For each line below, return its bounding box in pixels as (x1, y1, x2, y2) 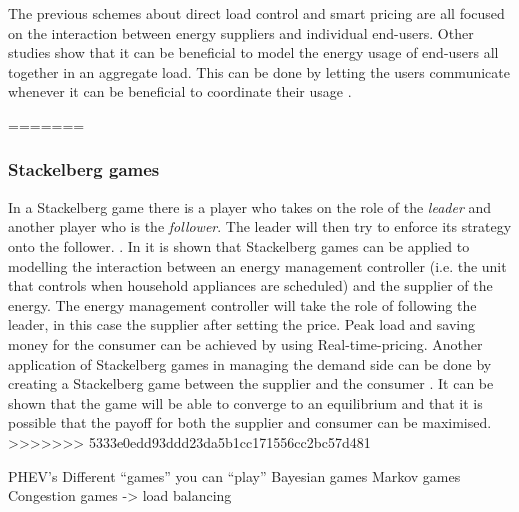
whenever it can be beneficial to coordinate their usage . (8, 81, 352, 102)
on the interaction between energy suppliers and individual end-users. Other (8, 22, 474, 43)
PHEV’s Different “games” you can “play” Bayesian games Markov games (8, 465, 461, 486)
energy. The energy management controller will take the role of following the (8, 294, 477, 315)
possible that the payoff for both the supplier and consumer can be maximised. (8, 412, 492, 433)
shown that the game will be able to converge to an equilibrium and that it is (8, 392, 483, 413)
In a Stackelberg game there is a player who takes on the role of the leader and (8, 196, 492, 217)
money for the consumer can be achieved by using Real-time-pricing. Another (8, 333, 483, 354)
